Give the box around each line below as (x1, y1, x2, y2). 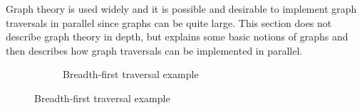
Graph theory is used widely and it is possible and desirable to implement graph (6, 1, 357, 16)
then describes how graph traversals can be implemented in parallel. (6, 43, 303, 57)
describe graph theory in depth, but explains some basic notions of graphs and (6, 29, 348, 44)
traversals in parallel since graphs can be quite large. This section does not (6, 15, 332, 30)
